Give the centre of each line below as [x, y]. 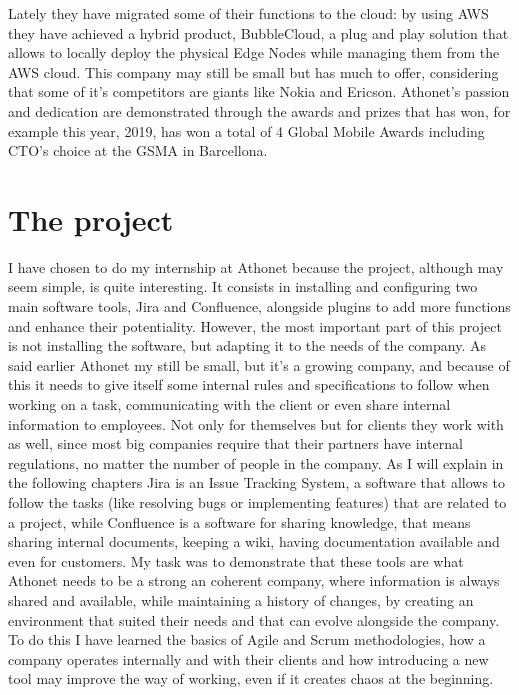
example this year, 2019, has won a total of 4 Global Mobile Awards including [246, 130]
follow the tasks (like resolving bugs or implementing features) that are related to [257, 502]
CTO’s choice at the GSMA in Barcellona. [138, 150]
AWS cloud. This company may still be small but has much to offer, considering [253, 71]
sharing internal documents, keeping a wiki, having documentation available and [254, 541]
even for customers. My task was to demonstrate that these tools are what [236, 560]
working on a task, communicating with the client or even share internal [229, 404]
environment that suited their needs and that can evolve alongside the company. [254, 619]
